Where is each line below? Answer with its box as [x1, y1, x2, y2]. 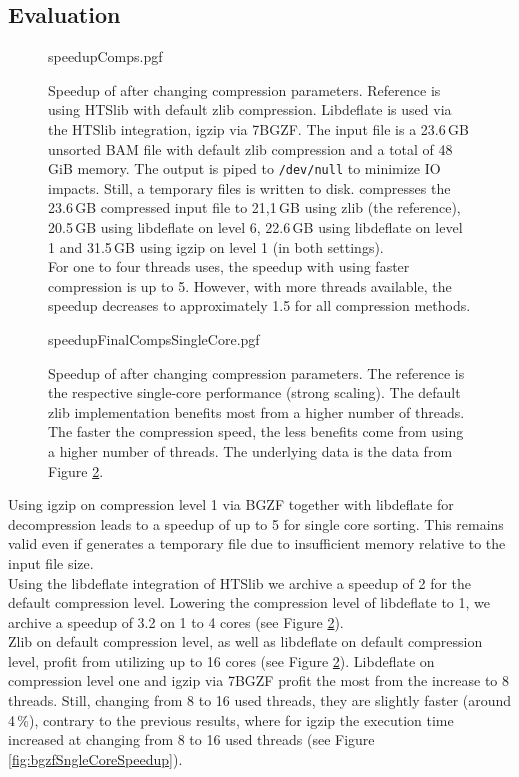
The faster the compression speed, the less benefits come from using [48, 421, 464, 442]
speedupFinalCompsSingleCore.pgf [48, 328, 260, 349]
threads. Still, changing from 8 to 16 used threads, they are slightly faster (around [8, 690, 512, 711]
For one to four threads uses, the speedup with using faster [48, 256, 410, 277]
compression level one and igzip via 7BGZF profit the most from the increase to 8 [8, 670, 510, 691]
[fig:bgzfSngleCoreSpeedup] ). [8, 748, 183, 769]
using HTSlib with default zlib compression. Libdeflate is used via [48, 99, 452, 120]
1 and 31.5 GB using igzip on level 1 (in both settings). [48, 236, 384, 257]
